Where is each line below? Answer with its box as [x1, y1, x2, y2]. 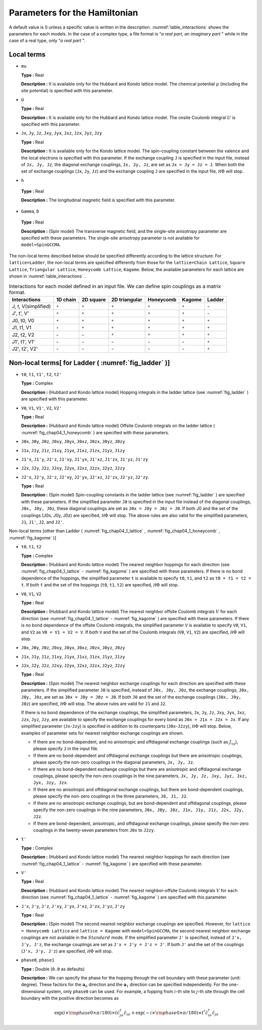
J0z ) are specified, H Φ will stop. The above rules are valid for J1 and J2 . [21, 701, 167, 707]
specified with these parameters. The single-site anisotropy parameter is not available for [21, 235, 200, 241]
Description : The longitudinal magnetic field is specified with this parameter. [21, 197, 176, 203]
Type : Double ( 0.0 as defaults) [21, 966, 85, 972]
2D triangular [111, 296, 143, 303]
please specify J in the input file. [33, 746, 99, 752]
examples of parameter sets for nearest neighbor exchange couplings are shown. [21, 730, 184, 736]
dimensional [21, 988, 46, 994]
